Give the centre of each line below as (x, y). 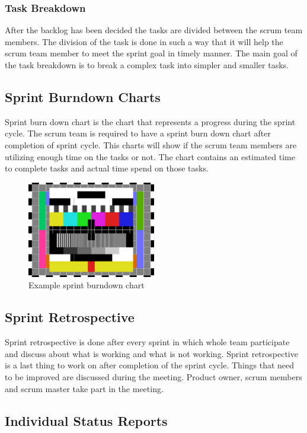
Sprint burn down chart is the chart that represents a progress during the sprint (150, 121)
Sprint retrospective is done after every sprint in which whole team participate (147, 342)
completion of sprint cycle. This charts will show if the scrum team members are (151, 144)
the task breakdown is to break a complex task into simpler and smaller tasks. (147, 65)
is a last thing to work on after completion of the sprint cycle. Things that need (150, 365)
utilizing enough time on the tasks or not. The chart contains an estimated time (150, 156)
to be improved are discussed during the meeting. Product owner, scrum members (153, 376)
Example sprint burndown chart (87, 285)
